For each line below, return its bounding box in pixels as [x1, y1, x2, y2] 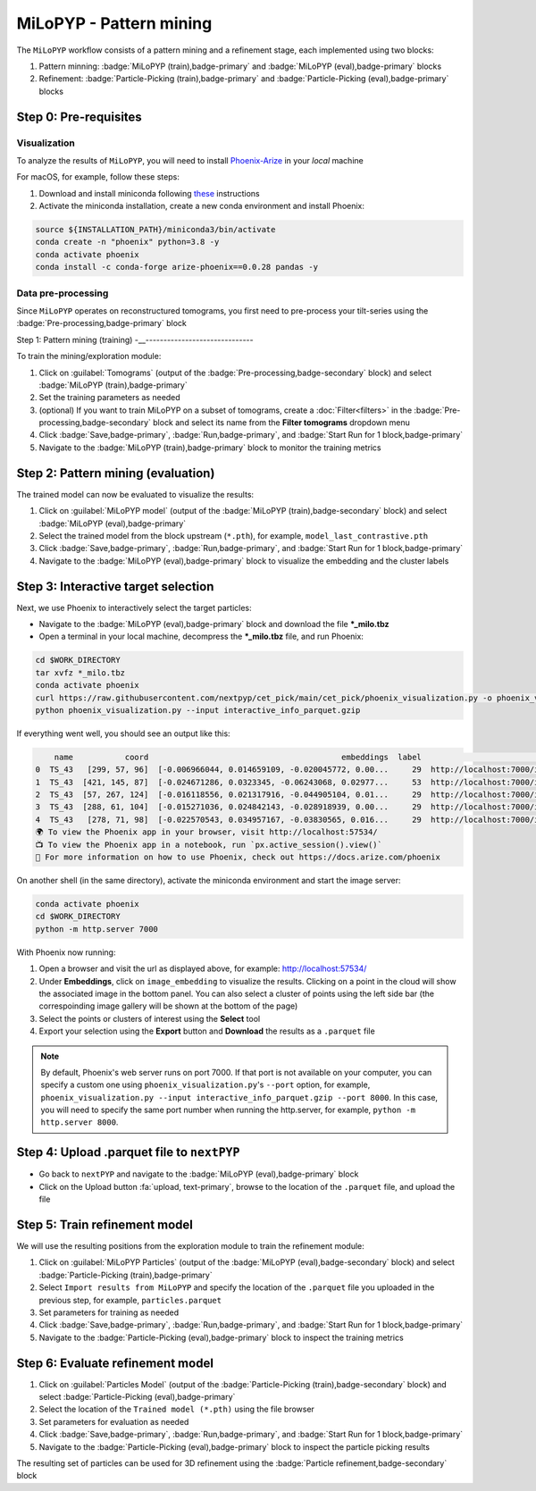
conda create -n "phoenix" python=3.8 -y [35, 237, 220, 247]
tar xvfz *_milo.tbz [35, 667, 125, 678]
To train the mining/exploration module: [16, 351, 162, 362]
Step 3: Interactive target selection [16, 579, 214, 594]
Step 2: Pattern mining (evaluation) [16, 465, 215, 481]
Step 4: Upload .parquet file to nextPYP [16, 1144, 240, 1160]
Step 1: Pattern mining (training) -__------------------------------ [16, 334, 254, 345]
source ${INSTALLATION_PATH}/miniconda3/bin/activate [35, 224, 276, 235]
